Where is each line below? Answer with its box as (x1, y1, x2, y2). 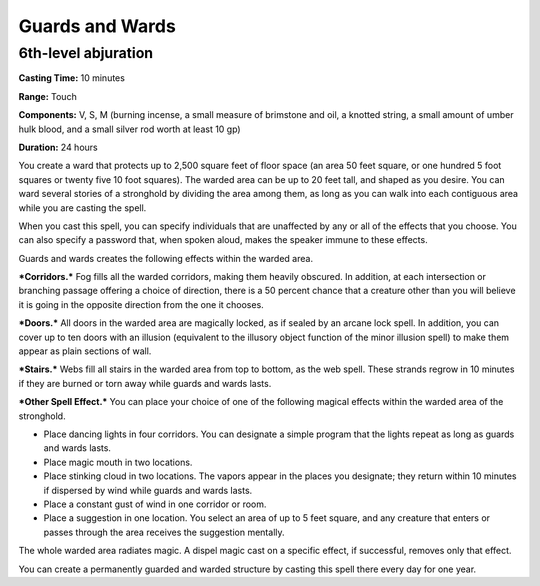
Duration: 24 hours (18, 141, 99, 153)
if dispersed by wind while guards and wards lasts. (43, 484, 253, 496)
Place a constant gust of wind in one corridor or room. (43, 498, 267, 510)
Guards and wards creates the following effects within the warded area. (18, 252, 314, 264)
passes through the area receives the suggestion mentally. (43, 526, 285, 538)
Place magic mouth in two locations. (43, 456, 193, 468)
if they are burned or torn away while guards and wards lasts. (18, 377, 272, 389)
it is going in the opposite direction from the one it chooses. (18, 298, 264, 310)
